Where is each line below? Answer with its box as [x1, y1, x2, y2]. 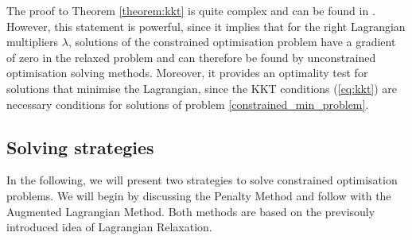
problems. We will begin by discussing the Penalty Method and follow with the [6, 187, 391, 203]
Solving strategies [6, 134, 154, 159]
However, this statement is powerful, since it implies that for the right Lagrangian [6, 17, 406, 34]
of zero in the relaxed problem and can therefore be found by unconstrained [6, 48, 376, 65]
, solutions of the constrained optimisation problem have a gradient [68, 33, 396, 50]
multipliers [6, 33, 59, 50]
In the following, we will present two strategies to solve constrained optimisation [6, 172, 398, 188]
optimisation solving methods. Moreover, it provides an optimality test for [6, 64, 368, 81]
